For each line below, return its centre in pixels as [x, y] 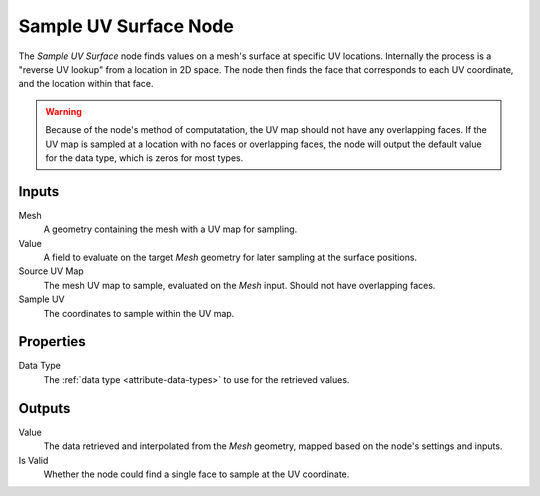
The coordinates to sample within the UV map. [139, 313]
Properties [52, 341]
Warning [63, 111]
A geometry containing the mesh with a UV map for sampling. [170, 229]
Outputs [44, 408]
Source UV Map [51, 271]
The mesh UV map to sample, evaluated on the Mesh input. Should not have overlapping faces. [239, 285]
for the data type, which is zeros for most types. [144, 157]
